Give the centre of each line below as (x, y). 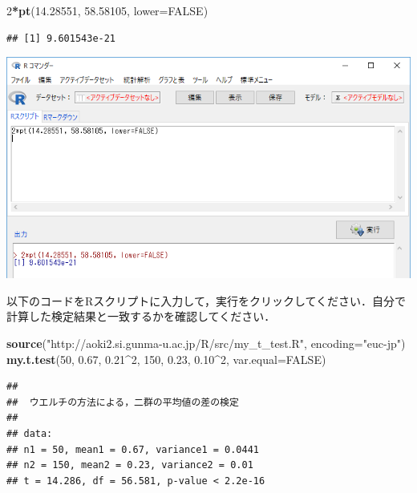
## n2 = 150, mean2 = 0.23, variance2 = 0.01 (130, 465)
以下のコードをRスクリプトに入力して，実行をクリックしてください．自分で (206, 300)
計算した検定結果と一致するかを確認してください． (141, 316)
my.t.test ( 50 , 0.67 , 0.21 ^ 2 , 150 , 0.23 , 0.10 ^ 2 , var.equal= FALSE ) (166, 359)
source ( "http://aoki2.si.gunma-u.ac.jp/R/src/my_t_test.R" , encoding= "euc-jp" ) (206, 343)
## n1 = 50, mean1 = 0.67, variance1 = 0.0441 (133, 449)
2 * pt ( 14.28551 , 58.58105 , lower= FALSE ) (107, 10)
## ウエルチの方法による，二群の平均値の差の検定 (123, 402)
